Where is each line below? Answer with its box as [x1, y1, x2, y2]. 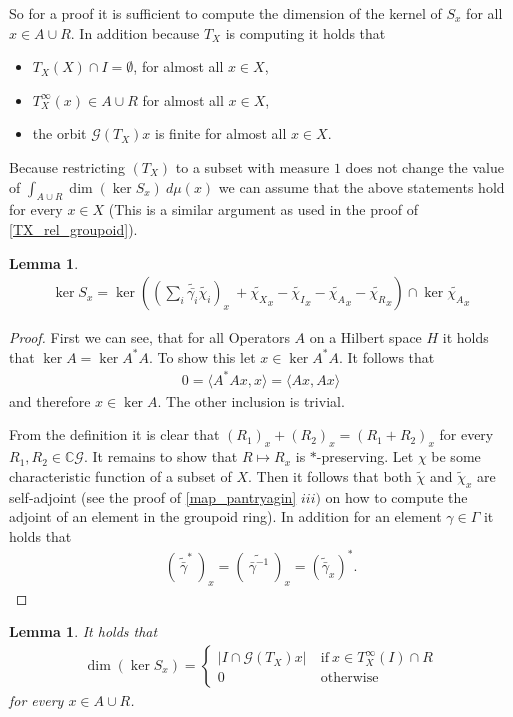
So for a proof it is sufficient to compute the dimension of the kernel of [9, 3, 442, 23]
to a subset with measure [175, 156, 330, 177]
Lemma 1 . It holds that [9, 621, 158, 642]
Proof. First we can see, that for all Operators [9, 327, 290, 348]
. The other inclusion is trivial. [157, 390, 345, 411]
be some [431, 446, 481, 467]
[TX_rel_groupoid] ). [9, 218, 138, 239]
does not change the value [345, 156, 504, 177]
